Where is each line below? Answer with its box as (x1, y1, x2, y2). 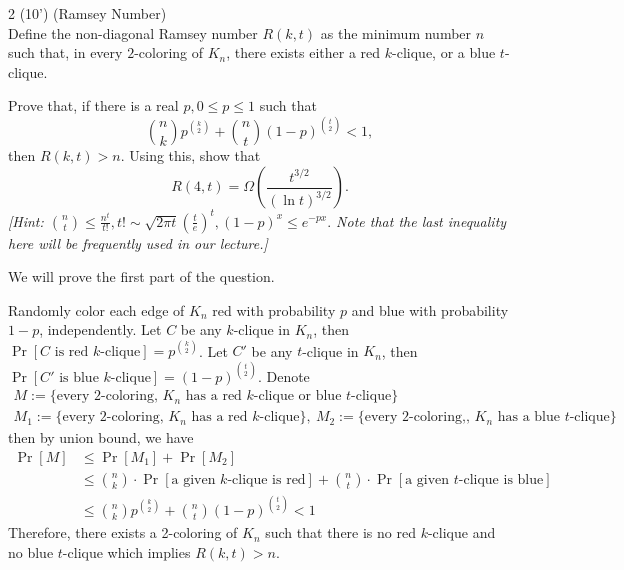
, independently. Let (39, 319, 162, 340)
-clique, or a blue (392, 42, 496, 63)
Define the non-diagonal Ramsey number (8, 22, 258, 43)
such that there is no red (265, 522, 416, 543)
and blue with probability (351, 299, 509, 320)
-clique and (427, 522, 496, 543)
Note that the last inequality (336, 210, 507, 231)
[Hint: (8, 210, 44, 231)
